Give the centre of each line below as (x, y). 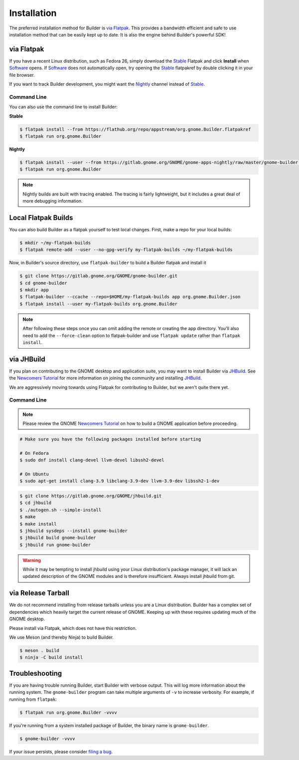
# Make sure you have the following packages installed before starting (110, 439)
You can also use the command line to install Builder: (63, 107)
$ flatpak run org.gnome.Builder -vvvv (68, 712)
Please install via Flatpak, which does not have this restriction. (73, 628)
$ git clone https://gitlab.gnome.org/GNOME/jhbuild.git (91, 496)
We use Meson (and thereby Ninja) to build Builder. (62, 637)
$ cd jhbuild (36, 503)
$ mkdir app (34, 290)
